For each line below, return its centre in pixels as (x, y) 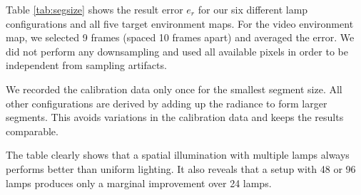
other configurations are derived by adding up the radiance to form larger (167, 103)
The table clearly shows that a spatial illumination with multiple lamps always (178, 155)
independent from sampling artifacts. (86, 65)
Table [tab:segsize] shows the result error (95, 9)
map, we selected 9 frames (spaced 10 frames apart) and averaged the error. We (180, 37)
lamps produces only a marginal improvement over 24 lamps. (139, 183)
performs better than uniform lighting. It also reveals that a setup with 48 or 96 (181, 168)
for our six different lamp (253, 9)
